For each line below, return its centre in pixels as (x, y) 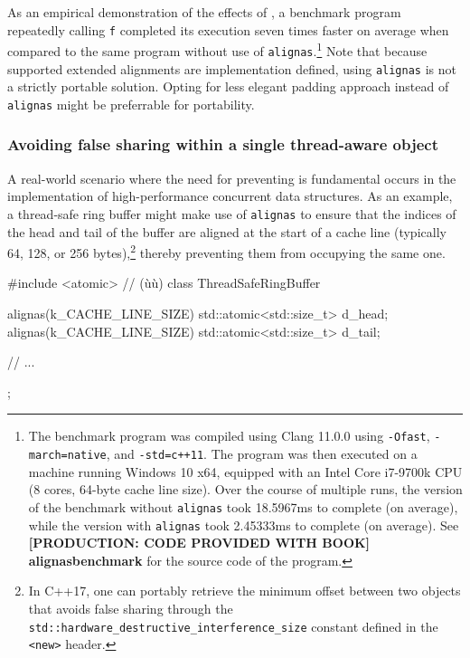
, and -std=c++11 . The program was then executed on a (262, 453)
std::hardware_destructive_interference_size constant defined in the (233, 626)
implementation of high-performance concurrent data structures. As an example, (230, 196)
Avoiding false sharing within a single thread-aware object (223, 144)
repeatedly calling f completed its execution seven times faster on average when (228, 29)
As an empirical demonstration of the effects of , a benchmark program (204, 12)
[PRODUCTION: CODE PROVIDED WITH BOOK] (199, 543)
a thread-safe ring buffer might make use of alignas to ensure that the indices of (232, 213)
